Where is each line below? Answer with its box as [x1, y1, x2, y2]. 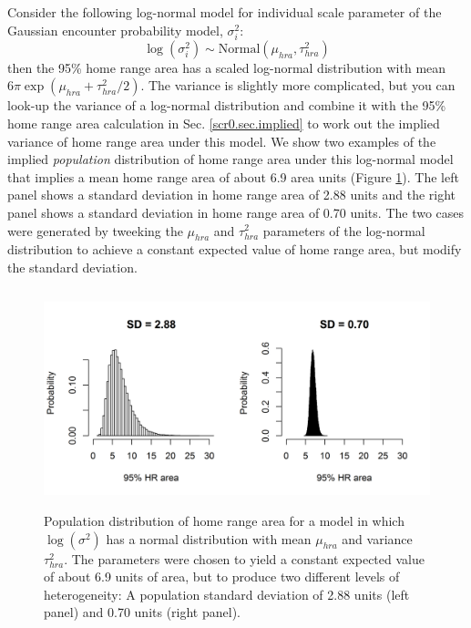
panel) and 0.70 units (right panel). [44, 602, 241, 622]
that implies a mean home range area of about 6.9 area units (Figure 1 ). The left [7, 167, 459, 186]
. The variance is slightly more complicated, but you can [140, 76, 456, 95]
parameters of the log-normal [262, 221, 425, 240]
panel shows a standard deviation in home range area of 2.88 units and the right [7, 185, 456, 204]
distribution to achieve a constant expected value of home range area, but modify [7, 240, 462, 259]
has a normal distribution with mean [106, 529, 312, 548]
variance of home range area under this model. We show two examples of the [7, 131, 436, 150]
